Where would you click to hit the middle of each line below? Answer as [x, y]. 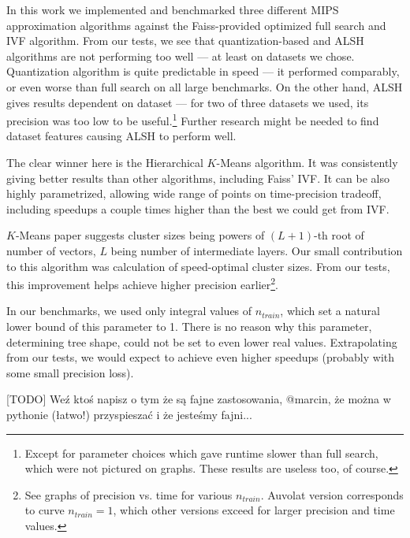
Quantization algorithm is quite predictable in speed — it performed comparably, [203, 71]
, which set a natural [330, 311]
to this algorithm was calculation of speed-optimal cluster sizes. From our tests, [198, 266]
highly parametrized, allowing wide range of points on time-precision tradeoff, [194, 193]
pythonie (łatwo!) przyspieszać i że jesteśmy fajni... [129, 414]
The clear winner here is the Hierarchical [105, 162]
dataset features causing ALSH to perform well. [121, 136]
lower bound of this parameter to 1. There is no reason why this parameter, [189, 326]
